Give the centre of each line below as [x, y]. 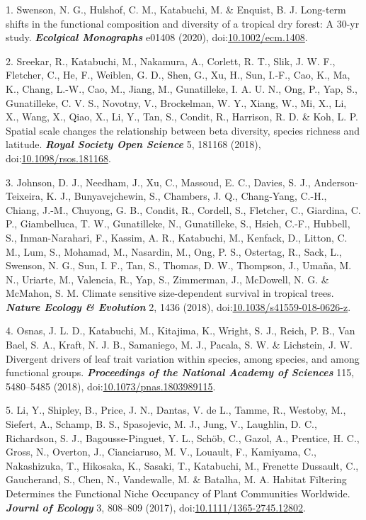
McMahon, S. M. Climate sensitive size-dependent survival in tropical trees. [170, 293]
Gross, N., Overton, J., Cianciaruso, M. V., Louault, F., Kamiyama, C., [161, 452]
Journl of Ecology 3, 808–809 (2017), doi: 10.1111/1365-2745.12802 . [156, 507]
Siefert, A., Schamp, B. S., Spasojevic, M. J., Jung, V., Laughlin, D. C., [161, 424]
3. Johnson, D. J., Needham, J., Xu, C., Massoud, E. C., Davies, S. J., [158, 182]
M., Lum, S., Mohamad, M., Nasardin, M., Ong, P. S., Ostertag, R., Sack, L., [174, 251]
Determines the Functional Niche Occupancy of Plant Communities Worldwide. [178, 493]
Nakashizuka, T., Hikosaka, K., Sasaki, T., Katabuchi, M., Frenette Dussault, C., [182, 465]
